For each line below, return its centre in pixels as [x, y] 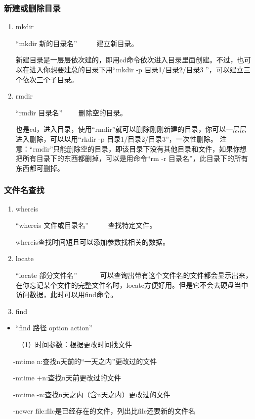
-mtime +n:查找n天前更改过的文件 [67, 378]
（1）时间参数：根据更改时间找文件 [75, 344]
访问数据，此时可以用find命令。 [66, 294]
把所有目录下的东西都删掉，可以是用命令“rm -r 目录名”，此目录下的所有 [132, 158]
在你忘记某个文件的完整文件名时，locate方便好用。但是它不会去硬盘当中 [132, 285]
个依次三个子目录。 [47, 79]
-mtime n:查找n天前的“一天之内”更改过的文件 [85, 361]
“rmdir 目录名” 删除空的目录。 [71, 112]
